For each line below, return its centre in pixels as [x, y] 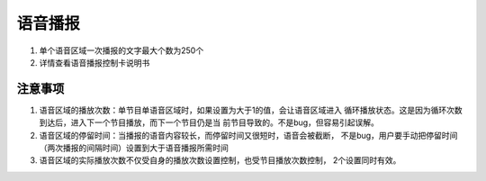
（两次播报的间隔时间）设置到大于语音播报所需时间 [134, 148]
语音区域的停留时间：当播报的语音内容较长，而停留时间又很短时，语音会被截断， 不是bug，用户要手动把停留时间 [248, 135]
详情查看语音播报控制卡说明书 [94, 62]
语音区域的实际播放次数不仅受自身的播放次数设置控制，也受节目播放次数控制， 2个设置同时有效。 [220, 160]
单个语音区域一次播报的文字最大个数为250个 [121, 50]
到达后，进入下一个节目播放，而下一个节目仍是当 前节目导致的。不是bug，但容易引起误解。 [209, 122]
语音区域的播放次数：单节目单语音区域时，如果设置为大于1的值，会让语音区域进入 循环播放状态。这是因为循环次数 [251, 110]
